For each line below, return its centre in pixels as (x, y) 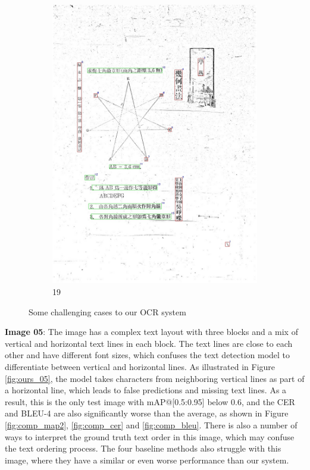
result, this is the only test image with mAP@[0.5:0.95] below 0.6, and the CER (150, 401)
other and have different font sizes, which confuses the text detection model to (148, 355)
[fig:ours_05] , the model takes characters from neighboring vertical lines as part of (155, 378)
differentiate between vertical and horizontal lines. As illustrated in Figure (140, 366)
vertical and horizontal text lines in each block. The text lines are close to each (149, 343)
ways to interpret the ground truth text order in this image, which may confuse (150, 436)
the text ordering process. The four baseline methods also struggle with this (143, 448)
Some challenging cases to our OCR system (107, 311)
